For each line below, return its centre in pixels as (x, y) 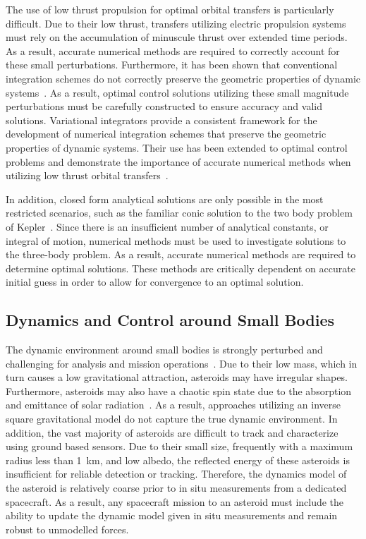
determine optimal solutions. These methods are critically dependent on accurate (181, 268)
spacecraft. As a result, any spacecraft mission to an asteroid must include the (175, 501)
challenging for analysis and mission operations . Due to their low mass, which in (182, 363)
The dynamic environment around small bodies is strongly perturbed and (164, 350)
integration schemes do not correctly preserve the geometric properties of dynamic (183, 78)
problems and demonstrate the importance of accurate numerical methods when (178, 161)
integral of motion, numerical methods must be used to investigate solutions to (176, 240)
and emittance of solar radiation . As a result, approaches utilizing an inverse (173, 405)
